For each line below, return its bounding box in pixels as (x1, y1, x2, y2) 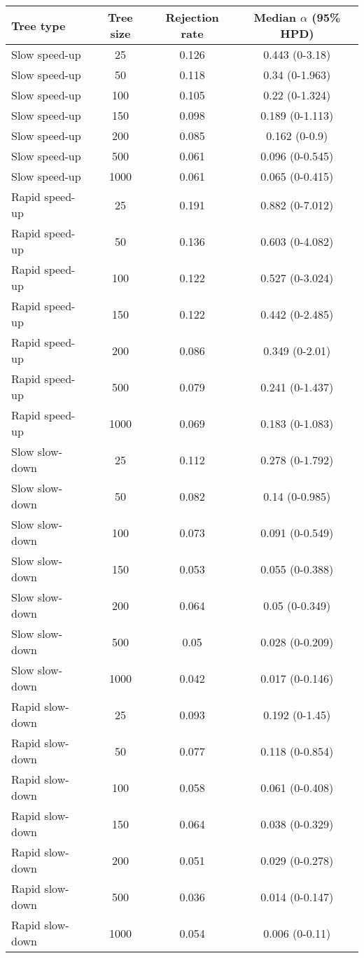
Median (253, 9, 296, 25)
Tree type (11, 17, 66, 34)
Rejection (165, 9, 219, 25)
